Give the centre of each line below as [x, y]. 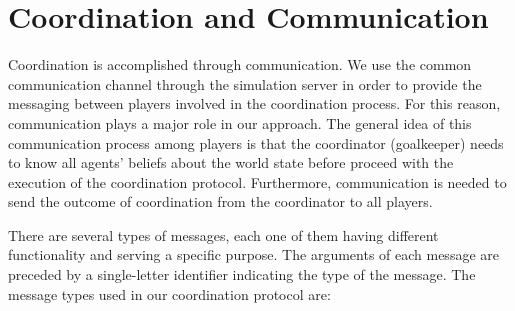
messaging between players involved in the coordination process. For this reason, [254, 103]
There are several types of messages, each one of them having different [223, 234]
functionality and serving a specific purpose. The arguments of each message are [253, 254]
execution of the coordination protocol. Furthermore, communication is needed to [257, 181]
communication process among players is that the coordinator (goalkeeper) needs [256, 142]
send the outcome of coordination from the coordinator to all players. [220, 201]
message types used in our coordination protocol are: [169, 293]
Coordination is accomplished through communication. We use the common [240, 64]
